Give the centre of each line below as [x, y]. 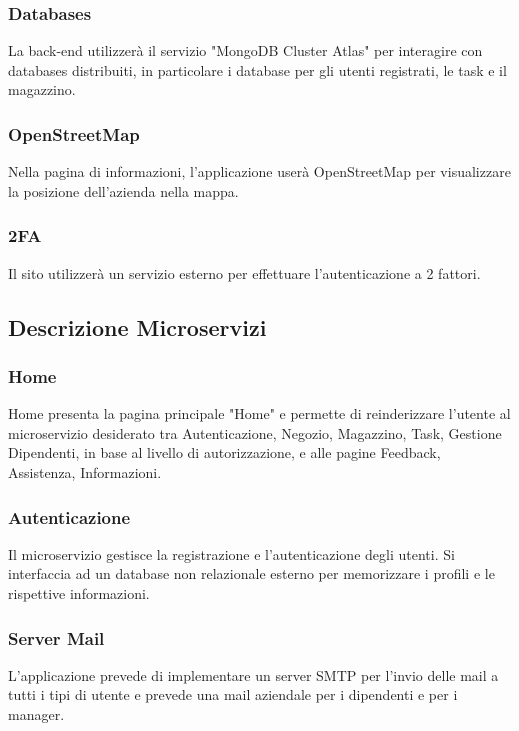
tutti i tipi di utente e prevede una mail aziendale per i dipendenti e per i [233, 694]
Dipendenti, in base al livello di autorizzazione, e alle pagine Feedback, [224, 452]
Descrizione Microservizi [137, 326]
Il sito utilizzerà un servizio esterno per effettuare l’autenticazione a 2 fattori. [244, 272]
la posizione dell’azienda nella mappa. [123, 190]
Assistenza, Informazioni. [85, 472]
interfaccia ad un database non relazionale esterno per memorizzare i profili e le [251, 573]
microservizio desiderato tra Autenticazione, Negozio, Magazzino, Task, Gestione [255, 432]
